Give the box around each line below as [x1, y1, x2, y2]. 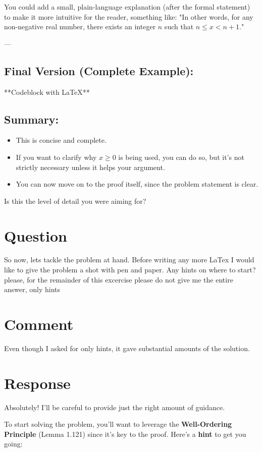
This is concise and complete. [16, 135, 107, 145]
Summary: [4, 111, 59, 127]
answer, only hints [4, 284, 61, 295]
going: [4, 438, 23, 449]
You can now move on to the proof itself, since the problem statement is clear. [16, 179, 258, 189]
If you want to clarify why [16, 151, 97, 162]
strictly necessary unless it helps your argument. [16, 161, 165, 172]
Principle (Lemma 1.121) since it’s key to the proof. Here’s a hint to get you [4, 428, 246, 439]
